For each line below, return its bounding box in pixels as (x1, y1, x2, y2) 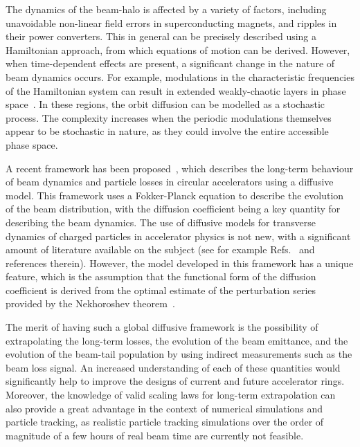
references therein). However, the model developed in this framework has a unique (6, 255, 354, 270)
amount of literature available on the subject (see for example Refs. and (6, 242, 315, 257)
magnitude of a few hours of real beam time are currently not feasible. (6, 428, 304, 442)
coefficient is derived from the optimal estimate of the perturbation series (6, 282, 316, 297)
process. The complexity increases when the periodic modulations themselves (6, 110, 332, 125)
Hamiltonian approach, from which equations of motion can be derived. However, (6, 42, 350, 57)
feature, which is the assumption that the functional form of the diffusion (6, 269, 316, 284)
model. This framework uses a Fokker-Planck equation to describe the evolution (6, 188, 344, 202)
